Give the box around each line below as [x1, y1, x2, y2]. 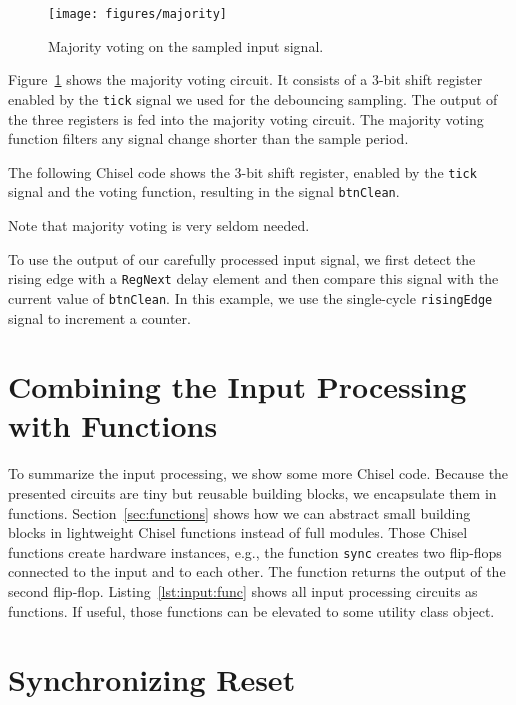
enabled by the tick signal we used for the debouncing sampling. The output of [8, 88, 498, 109]
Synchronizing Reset [8, 659, 296, 700]
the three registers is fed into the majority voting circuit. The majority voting [8, 108, 484, 129]
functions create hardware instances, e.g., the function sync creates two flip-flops [8, 541, 502, 562]
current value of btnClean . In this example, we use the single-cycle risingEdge [8, 287, 493, 308]
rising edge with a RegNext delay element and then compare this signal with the [8, 268, 499, 289]
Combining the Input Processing [8, 366, 467, 407]
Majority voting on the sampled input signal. [48, 35, 324, 56]
